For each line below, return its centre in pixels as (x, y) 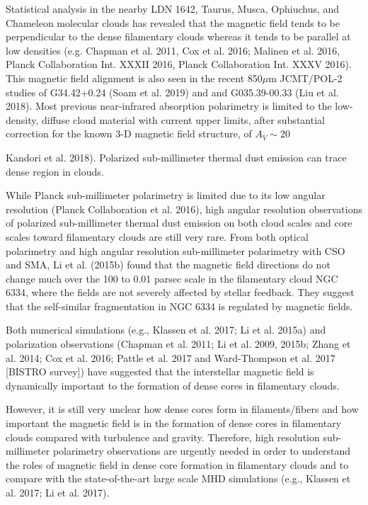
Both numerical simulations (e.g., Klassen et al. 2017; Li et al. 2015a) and (166, 330)
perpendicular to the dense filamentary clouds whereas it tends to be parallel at (178, 36)
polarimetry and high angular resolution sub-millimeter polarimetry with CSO (176, 250)
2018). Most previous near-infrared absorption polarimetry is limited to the (169, 106)
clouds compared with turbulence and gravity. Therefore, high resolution (163, 437)
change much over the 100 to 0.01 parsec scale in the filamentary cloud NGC (172, 278)
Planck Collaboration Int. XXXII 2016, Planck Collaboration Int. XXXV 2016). (179, 64)
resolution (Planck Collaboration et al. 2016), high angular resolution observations (184, 209)
